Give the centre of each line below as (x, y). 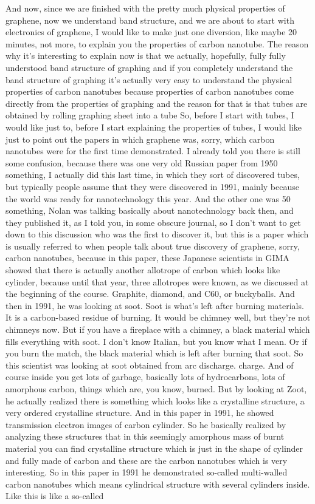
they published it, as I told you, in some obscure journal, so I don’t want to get (153, 222)
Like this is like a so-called (55, 496)
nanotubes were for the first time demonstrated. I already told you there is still (153, 151)
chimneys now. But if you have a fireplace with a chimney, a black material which (158, 329)
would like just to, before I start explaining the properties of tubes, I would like (154, 127)
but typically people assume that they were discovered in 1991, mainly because (152, 186)
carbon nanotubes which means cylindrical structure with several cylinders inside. (158, 484)
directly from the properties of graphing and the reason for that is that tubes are (157, 103)
